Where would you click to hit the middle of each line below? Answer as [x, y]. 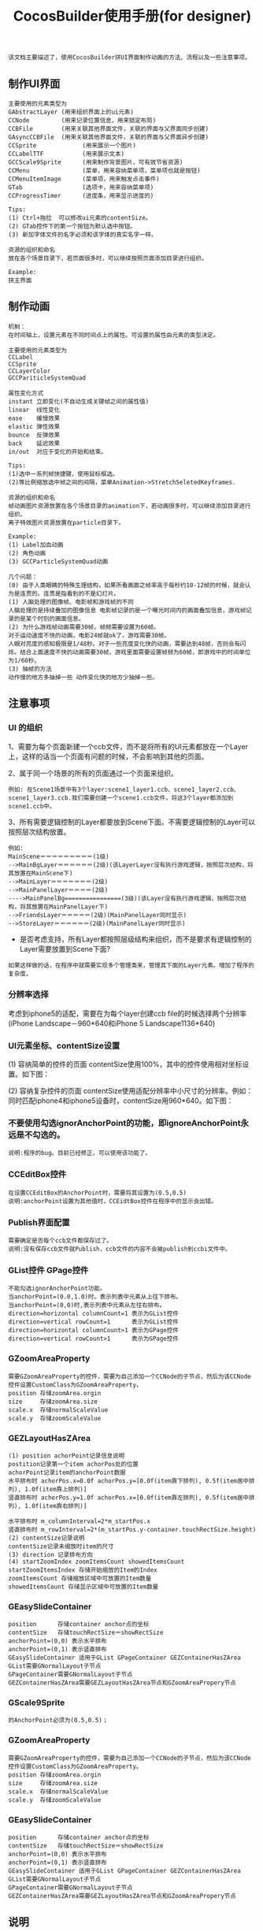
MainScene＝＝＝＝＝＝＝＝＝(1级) [59, 856]
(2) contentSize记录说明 [46, 1538]
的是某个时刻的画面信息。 [49, 618]
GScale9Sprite [37, 1703]
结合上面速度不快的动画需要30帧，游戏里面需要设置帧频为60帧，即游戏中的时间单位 [135, 652]
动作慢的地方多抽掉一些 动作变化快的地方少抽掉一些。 [83, 677]
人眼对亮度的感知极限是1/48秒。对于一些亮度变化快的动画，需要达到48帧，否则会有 [124, 644]
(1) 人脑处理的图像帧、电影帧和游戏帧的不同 [71, 602]
